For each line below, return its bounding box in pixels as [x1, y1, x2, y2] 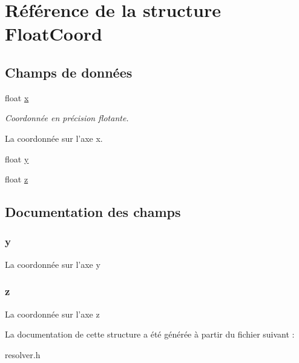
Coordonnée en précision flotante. [5, 112, 129, 124]
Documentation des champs [5, 202, 181, 221]
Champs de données [5, 62, 133, 81]
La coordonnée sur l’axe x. [5, 132, 103, 144]
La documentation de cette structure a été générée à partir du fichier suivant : [5, 328, 295, 341]
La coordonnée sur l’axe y [5, 258, 100, 270]
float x [5, 91, 29, 104]
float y [5, 152, 29, 165]
